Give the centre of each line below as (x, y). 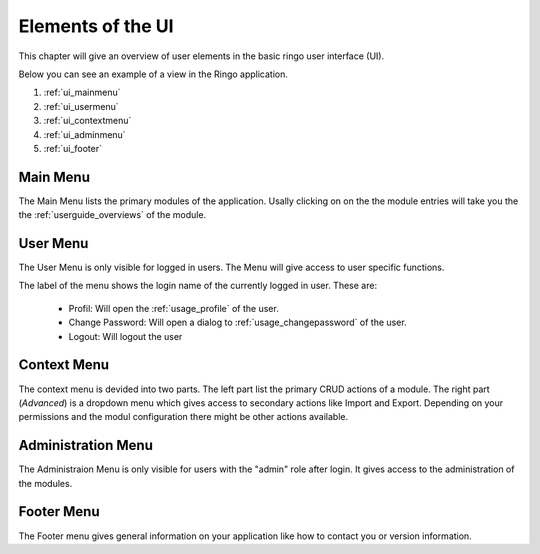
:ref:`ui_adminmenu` (84, 134)
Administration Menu (86, 445)
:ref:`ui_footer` (72, 148)
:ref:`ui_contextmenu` (87, 121)
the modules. (45, 483)
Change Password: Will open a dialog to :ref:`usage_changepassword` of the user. (237, 322)
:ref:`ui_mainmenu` (82, 92)
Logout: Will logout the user (125, 336)
